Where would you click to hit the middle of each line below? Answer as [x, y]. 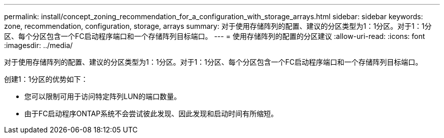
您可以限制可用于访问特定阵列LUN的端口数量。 [103, 96]
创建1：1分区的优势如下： [46, 79]
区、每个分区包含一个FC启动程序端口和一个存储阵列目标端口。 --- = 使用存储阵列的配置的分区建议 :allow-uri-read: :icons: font [215, 36]
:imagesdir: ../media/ [39, 45]
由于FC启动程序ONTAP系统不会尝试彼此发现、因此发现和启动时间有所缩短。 [151, 113]
